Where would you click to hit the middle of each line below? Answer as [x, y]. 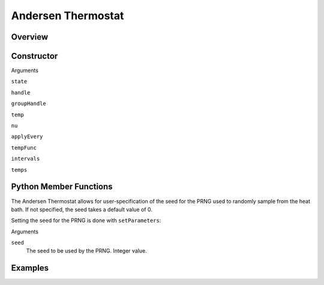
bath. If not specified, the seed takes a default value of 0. [82, 209]
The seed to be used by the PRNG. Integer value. [86, 251]
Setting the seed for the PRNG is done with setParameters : [86, 220]
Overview [30, 37]
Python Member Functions [62, 187]
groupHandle [28, 104]
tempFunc [24, 148]
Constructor [34, 56]
